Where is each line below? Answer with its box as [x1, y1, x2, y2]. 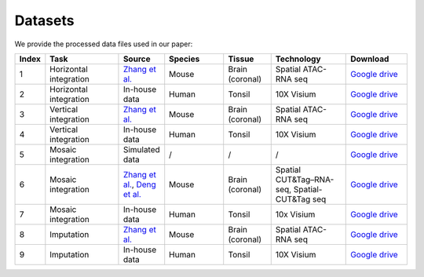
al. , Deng [122, 179, 156, 190]
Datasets [14, 12, 75, 29]
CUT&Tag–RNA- [275, 173, 334, 184]
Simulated [122, 144, 160, 155]
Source [122, 53, 151, 64]
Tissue [228, 53, 254, 64]
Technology [275, 53, 321, 64]
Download [350, 53, 389, 64]
